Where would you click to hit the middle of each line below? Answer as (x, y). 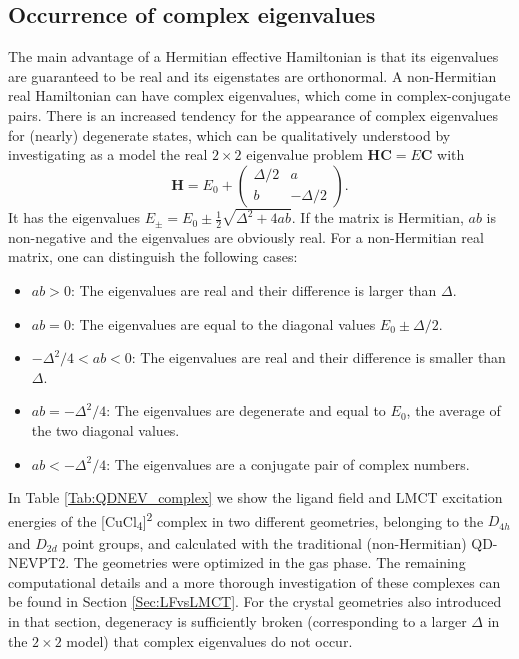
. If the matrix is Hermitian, (377, 217)
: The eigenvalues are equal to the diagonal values (223, 323)
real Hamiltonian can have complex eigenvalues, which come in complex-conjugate (259, 95)
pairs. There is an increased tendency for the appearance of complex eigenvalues (253, 114)
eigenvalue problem (304, 154)
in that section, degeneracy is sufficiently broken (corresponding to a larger (237, 620)
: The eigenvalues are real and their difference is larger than (253, 290)
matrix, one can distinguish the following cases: (153, 256)
